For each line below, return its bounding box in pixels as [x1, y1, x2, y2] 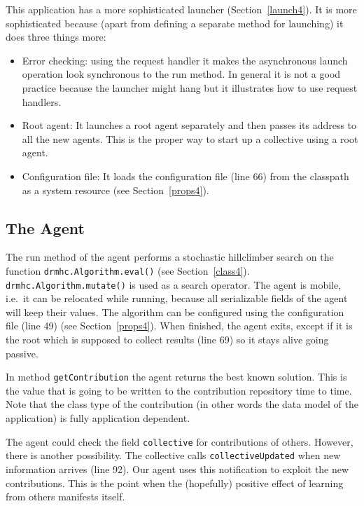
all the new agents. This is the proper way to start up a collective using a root [22, 131, 358, 146]
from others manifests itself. [6, 489, 125, 504]
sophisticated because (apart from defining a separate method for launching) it [6, 15, 344, 30]
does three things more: [6, 29, 106, 44]
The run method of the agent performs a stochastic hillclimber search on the [6, 249, 334, 264]
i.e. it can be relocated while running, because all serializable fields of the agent [6, 291, 348, 306]
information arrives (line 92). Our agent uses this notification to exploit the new [6, 461, 349, 476]
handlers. [22, 94, 62, 109]
